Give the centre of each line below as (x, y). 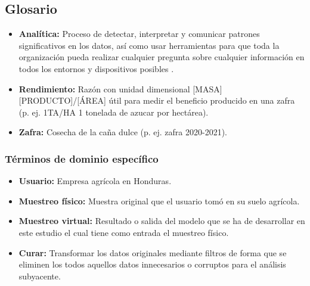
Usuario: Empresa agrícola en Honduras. (95, 181)
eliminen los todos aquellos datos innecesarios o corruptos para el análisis (152, 264)
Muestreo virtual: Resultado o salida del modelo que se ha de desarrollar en (162, 221)
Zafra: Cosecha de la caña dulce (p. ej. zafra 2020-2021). (123, 132)
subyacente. (40, 276)
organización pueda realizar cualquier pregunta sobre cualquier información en (162, 57)
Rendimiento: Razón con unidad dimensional (104, 88)
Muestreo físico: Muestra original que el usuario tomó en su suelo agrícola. (159, 200)
